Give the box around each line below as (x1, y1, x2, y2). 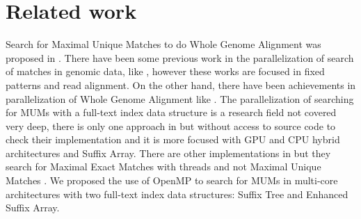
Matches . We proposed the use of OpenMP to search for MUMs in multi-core (6, 173, 338, 188)
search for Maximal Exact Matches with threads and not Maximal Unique (6, 159, 321, 174)
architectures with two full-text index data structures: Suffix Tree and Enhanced (6, 186, 348, 201)
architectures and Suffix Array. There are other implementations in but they (6, 145, 331, 160)
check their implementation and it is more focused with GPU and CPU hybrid (6, 132, 340, 147)
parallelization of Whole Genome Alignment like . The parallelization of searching (6, 91, 354, 106)
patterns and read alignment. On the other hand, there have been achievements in (6, 77, 356, 92)
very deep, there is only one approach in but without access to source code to (6, 118, 336, 133)
